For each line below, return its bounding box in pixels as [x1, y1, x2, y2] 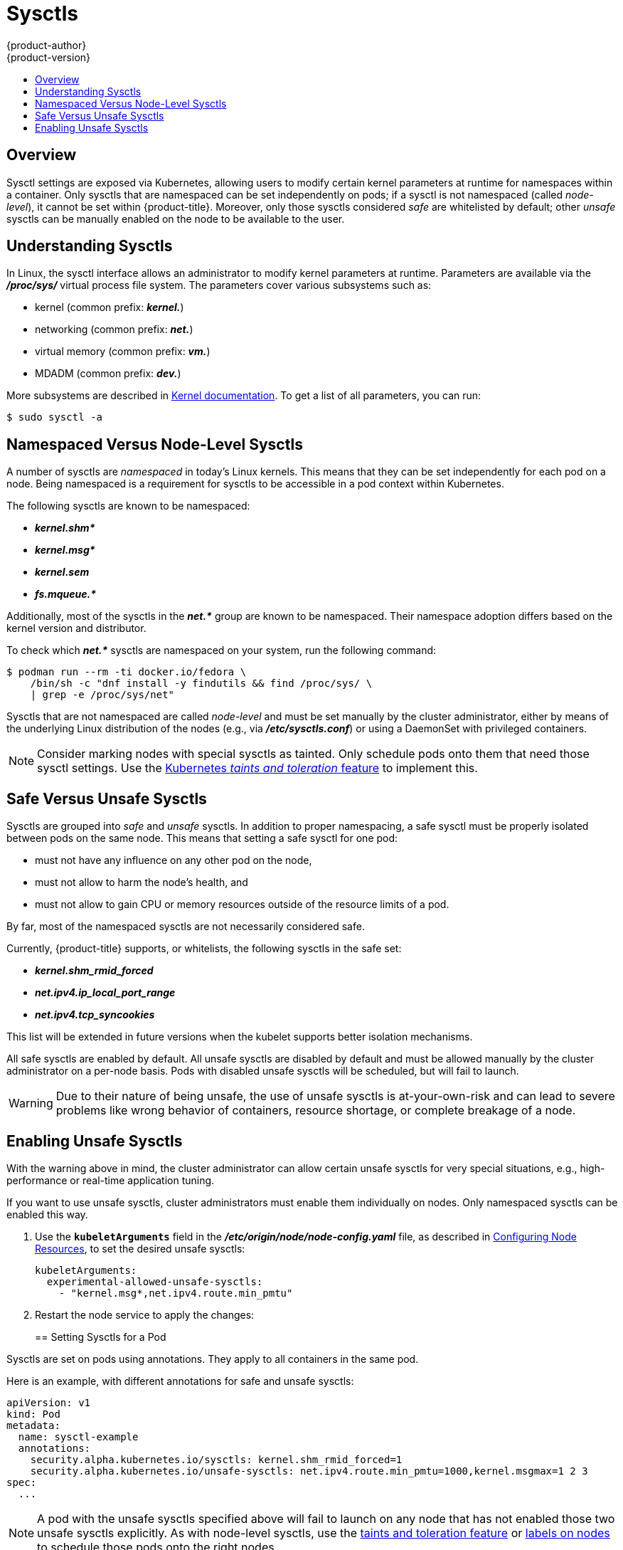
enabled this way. [6, 1208, 88, 1221]
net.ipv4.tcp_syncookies [35, 1008, 155, 1021]
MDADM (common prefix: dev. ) [35, 367, 181, 380]
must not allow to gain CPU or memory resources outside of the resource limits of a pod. [35, 898, 449, 911]
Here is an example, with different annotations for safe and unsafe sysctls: [6, 1374, 354, 1387]
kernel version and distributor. [6, 622, 147, 635]
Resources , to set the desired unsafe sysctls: [35, 1242, 245, 1255]
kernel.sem [35, 566, 90, 579]
